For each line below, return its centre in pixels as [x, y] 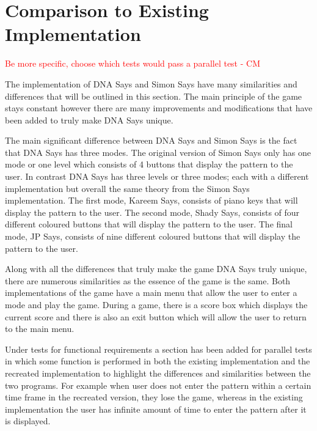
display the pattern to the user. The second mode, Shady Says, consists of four [152, 212]
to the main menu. [40, 329]
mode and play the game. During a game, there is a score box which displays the [156, 304]
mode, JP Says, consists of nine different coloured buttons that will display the [153, 236]
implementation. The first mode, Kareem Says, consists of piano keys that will [151, 200]
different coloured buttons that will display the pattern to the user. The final [149, 224]
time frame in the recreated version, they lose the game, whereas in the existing [154, 397]
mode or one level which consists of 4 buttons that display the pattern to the [149, 164]
